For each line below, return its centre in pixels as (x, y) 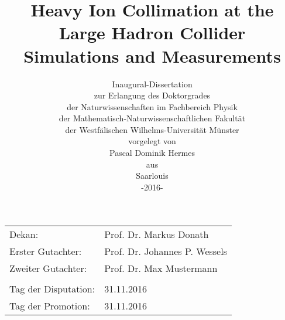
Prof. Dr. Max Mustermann (161, 268)
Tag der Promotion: (50, 306)
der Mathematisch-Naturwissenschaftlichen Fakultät (152, 118)
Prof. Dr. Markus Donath (157, 234)
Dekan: (24, 234)
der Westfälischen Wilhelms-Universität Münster (152, 129)
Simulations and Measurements (152, 55)
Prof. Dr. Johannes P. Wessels (166, 251)
